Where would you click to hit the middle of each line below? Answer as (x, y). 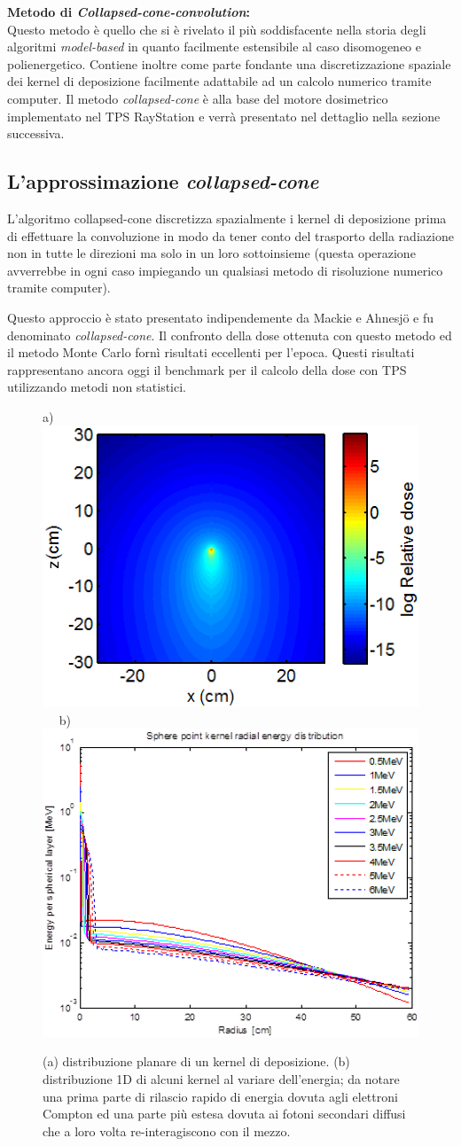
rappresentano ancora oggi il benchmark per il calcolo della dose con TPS (207, 369)
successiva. (36, 133)
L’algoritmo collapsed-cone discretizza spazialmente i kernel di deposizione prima (227, 218)
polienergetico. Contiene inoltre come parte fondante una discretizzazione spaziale (229, 63)
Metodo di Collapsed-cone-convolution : (129, 12)
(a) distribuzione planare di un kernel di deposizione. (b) (196, 1061)
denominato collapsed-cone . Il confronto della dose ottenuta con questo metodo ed (230, 335)
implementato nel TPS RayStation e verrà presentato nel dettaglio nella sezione (224, 116)
